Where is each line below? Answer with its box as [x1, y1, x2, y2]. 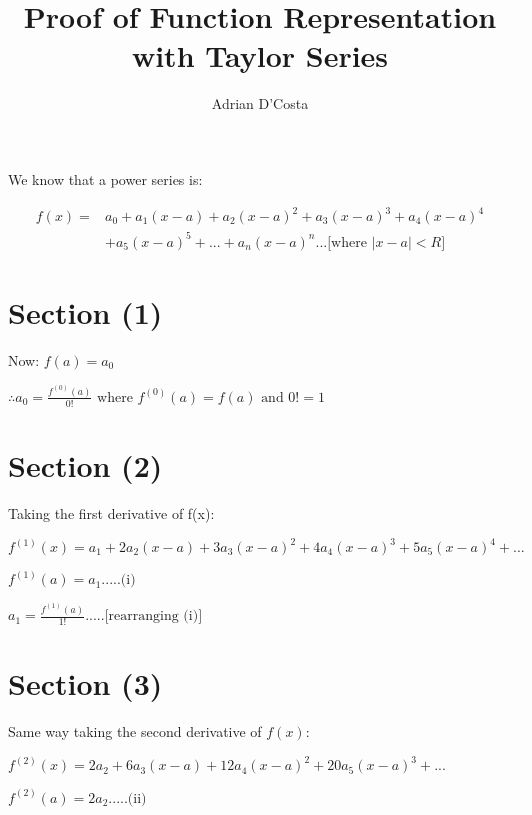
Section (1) [8, 291, 163, 332]
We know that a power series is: [8, 168, 203, 189]
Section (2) [8, 444, 163, 485]
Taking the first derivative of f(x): [8, 502, 215, 523]
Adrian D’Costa [211, 93, 309, 114]
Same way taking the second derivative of [8, 721, 262, 742]
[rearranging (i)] [104, 609, 203, 624]
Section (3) [8, 663, 163, 704]
